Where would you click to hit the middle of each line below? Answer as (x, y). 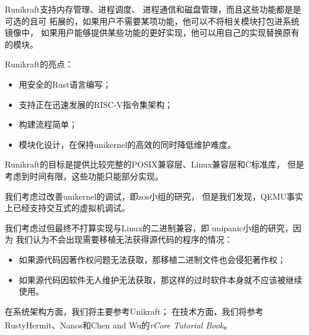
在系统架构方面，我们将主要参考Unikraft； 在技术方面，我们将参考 (134, 311)
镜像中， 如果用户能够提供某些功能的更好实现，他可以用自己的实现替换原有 (152, 32)
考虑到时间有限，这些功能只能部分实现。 (84, 176)
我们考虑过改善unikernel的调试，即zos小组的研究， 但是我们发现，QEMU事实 (154, 196)
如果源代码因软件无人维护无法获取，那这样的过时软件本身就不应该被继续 (160, 279)
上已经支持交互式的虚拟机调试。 (67, 208)
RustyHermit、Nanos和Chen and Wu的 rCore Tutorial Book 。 (118, 325)
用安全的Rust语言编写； (65, 84)
